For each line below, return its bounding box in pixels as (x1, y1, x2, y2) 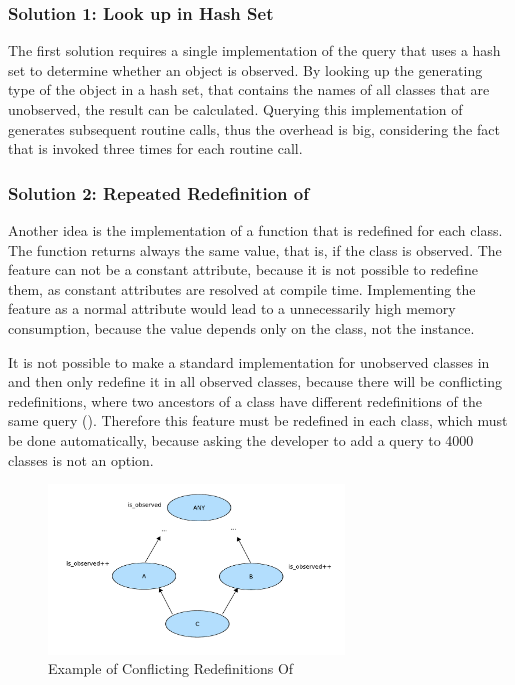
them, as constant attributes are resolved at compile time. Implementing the (8, 278, 476, 299)
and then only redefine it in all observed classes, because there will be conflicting (8, 371, 502, 392)
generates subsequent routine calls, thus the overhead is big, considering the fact (8, 118, 500, 139)
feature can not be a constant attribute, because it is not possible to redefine (8, 259, 478, 280)
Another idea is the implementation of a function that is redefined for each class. (8, 220, 503, 240)
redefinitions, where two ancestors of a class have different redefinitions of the (8, 390, 482, 411)
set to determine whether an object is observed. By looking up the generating (8, 59, 483, 80)
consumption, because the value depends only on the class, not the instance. (8, 317, 475, 338)
